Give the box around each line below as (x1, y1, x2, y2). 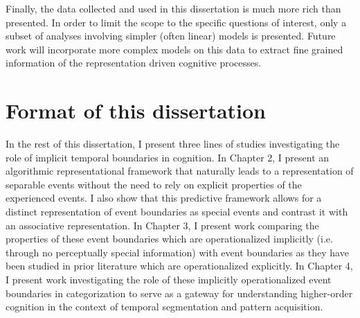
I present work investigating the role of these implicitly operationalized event (6, 272, 332, 287)
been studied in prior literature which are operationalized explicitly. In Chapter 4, (6, 258, 353, 273)
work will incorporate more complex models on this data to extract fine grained (6, 42, 343, 56)
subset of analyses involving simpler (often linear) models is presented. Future (6, 28, 336, 43)
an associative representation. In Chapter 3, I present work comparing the (6, 218, 319, 232)
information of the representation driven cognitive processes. (6, 55, 262, 70)
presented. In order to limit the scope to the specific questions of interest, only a (6, 15, 347, 29)
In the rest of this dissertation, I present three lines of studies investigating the (6, 136, 340, 151)
